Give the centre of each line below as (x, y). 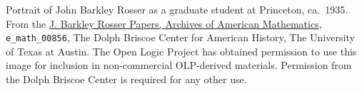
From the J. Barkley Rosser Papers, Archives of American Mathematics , (164, 23)
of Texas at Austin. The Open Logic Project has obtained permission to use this (181, 51)
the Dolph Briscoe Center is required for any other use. (126, 79)
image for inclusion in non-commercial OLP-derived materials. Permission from (179, 65)
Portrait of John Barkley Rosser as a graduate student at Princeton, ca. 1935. (177, 9)
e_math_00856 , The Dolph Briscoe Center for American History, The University (180, 37)
